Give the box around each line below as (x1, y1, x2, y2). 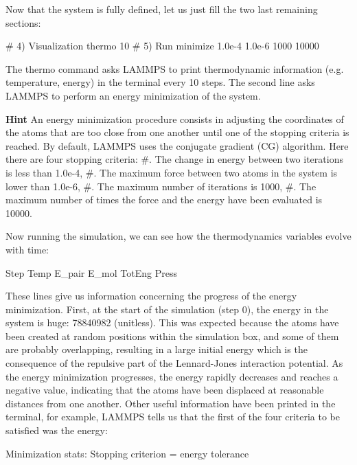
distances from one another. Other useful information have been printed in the (5, 396, 336, 410)
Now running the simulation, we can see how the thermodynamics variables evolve (5, 229, 352, 243)
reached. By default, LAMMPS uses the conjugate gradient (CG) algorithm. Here (5, 138, 349, 152)
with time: (5, 242, 49, 256)
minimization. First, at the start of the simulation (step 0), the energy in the (5, 302, 329, 316)
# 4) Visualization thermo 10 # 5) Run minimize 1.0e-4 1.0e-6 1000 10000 (5, 38, 319, 53)
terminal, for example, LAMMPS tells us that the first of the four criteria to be (5, 409, 340, 424)
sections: (5, 15, 41, 30)
